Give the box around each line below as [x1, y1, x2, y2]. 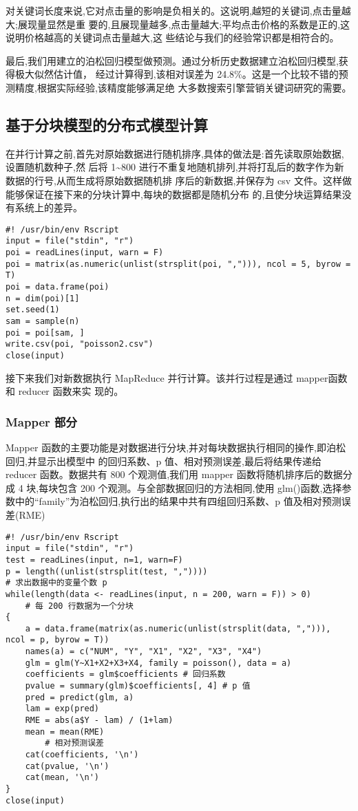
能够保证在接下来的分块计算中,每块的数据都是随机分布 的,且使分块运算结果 [6, 186, 342, 201]
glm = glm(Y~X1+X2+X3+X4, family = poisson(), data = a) [25, 658, 292, 668]
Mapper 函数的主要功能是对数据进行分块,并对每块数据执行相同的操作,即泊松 [6, 440, 346, 455]
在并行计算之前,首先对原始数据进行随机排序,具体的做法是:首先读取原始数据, [6, 146, 344, 160]
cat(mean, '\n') [25, 772, 100, 783]
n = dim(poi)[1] [6, 293, 80, 303]
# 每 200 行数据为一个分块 [25, 601, 134, 611]
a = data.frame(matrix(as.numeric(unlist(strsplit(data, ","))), [25, 623, 331, 634]
